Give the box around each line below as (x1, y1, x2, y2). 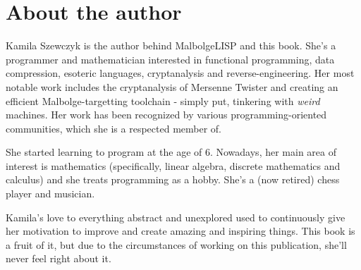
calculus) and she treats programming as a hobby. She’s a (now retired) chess (6, 172, 340, 187)
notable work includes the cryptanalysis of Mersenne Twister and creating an (6, 79, 338, 94)
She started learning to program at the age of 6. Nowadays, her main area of (6, 145, 336, 159)
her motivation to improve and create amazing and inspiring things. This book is (6, 223, 355, 238)
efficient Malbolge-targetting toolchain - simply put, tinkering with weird (6, 93, 320, 108)
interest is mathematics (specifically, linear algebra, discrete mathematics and (6, 158, 341, 173)
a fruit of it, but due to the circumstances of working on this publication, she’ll (6, 237, 347, 252)
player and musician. (6, 186, 95, 201)
